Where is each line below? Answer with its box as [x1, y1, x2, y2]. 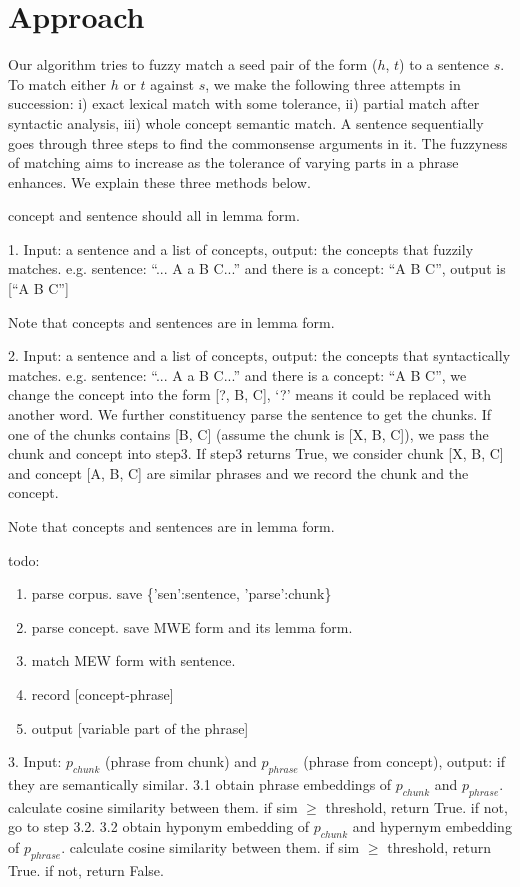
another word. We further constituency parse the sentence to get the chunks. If [8, 404, 492, 425]
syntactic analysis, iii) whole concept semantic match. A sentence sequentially [8, 112, 484, 133]
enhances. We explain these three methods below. [8, 171, 311, 192]
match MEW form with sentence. [31, 650, 236, 671]
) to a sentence [399, 54, 489, 75]
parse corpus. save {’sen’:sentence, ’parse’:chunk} [31, 583, 332, 604]
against [150, 73, 194, 94]
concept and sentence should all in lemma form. [8, 205, 300, 226]
